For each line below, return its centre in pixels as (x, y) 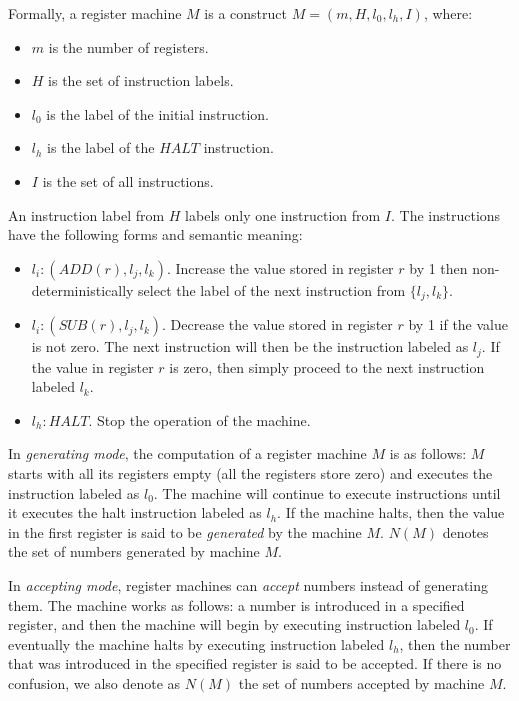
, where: (448, 13)
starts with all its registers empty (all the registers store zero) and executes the (250, 473)
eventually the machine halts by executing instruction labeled (196, 643)
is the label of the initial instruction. (158, 113)
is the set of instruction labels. (141, 80)
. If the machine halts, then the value (391, 512)
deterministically (82, 289)
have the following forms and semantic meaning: (155, 234)
